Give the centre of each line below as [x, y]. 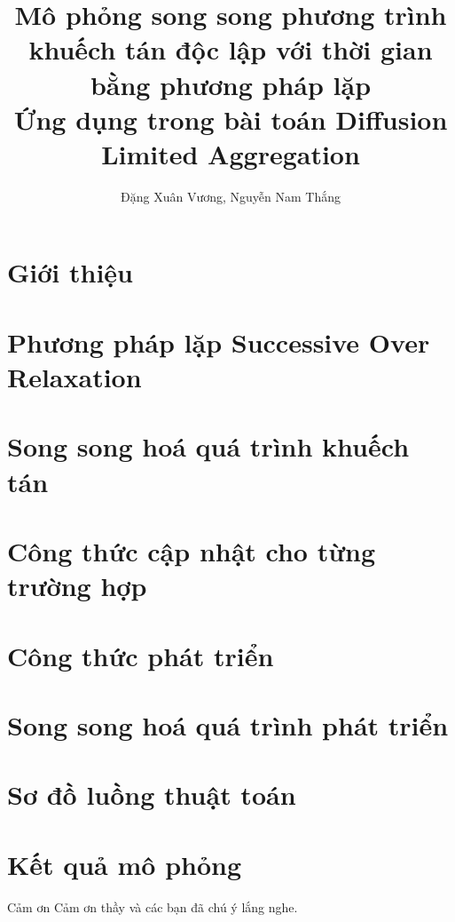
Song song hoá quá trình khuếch [208, 446]
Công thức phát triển [141, 655]
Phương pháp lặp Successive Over [219, 342]
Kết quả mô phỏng [125, 864]
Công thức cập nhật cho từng [191, 550]
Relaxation [75, 377]
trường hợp [77, 586]
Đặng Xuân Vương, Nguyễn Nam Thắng [231, 196]
